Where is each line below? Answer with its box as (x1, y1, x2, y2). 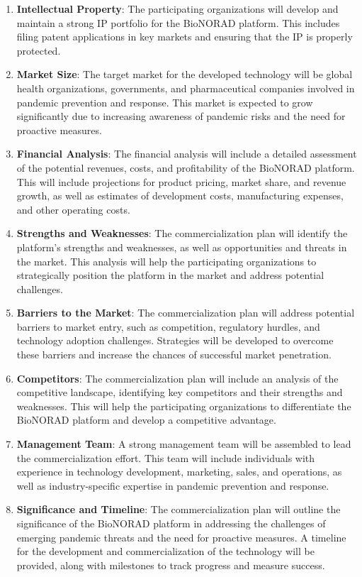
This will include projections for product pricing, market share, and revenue (16, 174, 346, 189)
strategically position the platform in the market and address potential (16, 268, 324, 282)
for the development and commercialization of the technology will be (16, 544, 315, 559)
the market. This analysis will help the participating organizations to (16, 253, 317, 268)
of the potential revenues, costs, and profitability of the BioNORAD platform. (16, 160, 355, 175)
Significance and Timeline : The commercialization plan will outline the (16, 502, 341, 517)
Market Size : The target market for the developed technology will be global (16, 67, 353, 82)
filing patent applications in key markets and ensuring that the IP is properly (16, 29, 353, 44)
